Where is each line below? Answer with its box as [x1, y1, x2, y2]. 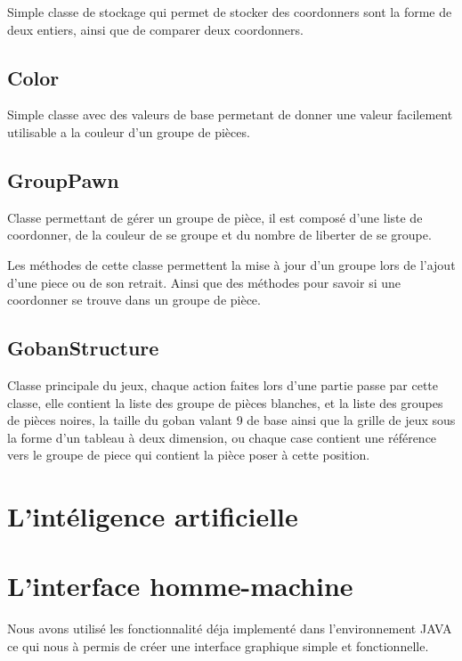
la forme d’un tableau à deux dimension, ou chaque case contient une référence [7, 428, 437, 446]
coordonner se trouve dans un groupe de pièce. [7, 290, 261, 309]
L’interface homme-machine [7, 567, 353, 604]
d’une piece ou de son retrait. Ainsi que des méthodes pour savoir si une [7, 273, 401, 291]
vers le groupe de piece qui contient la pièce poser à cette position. [7, 445, 370, 464]
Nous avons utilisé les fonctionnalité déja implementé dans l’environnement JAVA [7, 619, 452, 638]
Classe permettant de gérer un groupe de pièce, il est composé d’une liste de [7, 208, 423, 226]
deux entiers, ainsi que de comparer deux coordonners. [7, 20, 304, 38]
